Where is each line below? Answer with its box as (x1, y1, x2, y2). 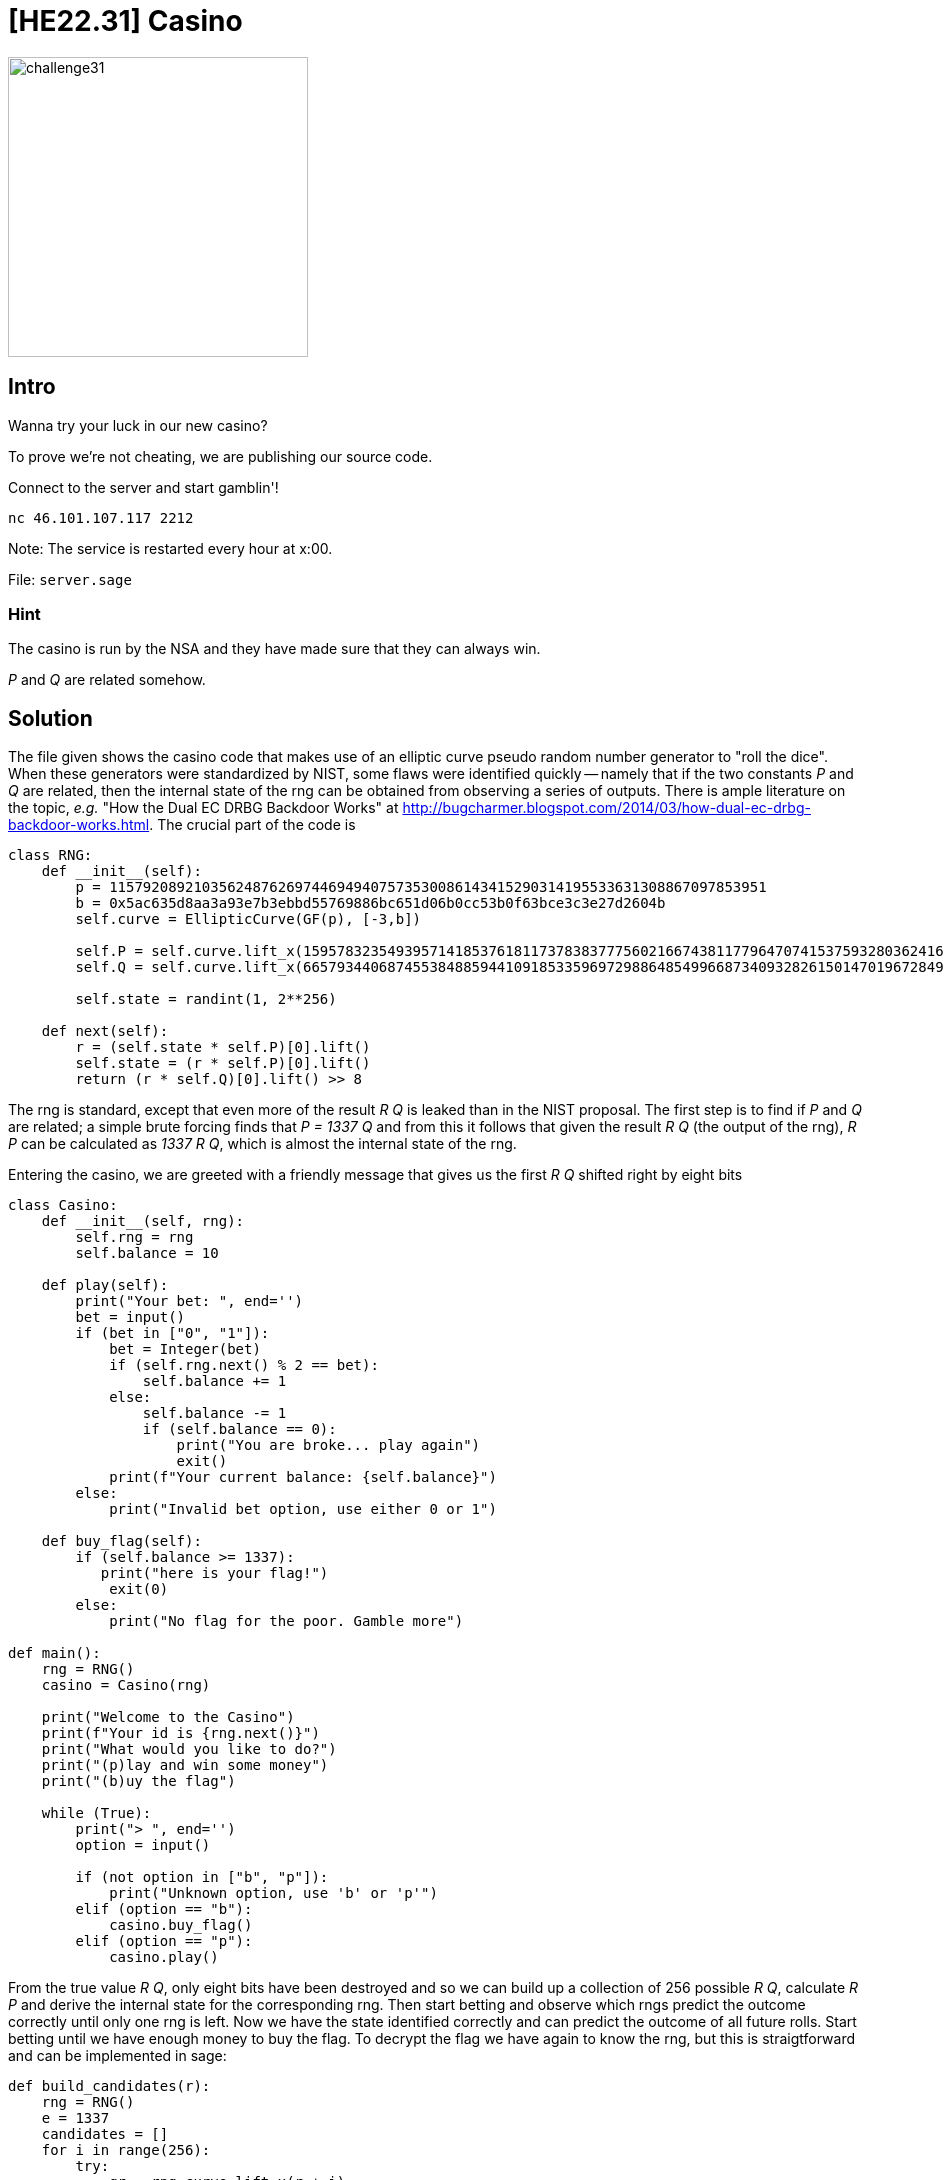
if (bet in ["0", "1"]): (75, 1325, 270, 1342)
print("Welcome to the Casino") (41, 1709, 295, 1726)
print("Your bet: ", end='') (75, 1293, 304, 1310)
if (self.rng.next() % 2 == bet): (109, 1357, 379, 1374)
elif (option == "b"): (75, 1901, 253, 1918)
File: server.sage (8, 570, 132, 588)
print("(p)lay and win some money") (41, 1757, 329, 1774)
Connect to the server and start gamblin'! (8, 478, 279, 496)
